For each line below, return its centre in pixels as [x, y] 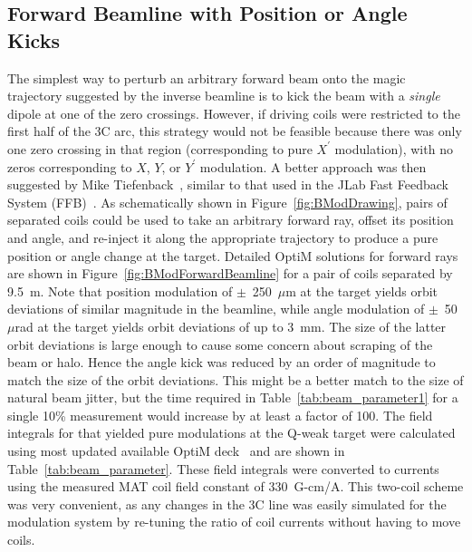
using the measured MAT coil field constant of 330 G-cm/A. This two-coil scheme [236, 486]
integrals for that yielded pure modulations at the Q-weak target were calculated [231, 433]
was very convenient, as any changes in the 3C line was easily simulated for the [227, 504]
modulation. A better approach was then [313, 166]
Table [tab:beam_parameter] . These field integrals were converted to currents [223, 468]
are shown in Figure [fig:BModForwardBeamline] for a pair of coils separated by [230, 273]
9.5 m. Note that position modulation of [120, 291]
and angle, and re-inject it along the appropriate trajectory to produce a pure [223, 237]
